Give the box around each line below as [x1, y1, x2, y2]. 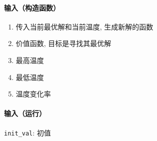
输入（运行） [4, 108, 46, 118]
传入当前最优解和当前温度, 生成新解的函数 [15, 21, 153, 31]
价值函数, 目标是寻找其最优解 [15, 38, 111, 48]
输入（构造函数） [4, 2, 60, 12]
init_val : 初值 [4, 127, 51, 137]
